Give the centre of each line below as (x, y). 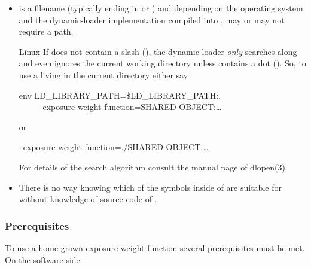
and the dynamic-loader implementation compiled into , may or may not (152, 19)
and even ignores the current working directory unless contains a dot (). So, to (162, 63)
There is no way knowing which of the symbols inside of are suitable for (150, 187)
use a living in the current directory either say (103, 74)
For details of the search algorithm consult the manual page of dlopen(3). (153, 167)
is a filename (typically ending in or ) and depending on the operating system (161, 8)
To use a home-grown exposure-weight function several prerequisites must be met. (155, 247)
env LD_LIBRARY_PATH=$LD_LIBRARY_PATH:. (120, 95)
